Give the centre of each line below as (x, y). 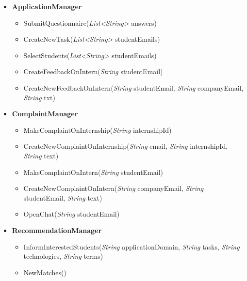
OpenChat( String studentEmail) (72, 214)
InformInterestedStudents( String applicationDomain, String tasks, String (132, 246)
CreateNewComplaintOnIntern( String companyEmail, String (114, 188)
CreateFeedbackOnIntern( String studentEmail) (93, 71)
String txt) (40, 97)
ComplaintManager (45, 114)
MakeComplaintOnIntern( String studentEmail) (93, 172)
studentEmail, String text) (63, 197)
